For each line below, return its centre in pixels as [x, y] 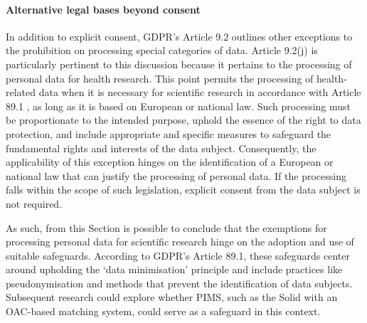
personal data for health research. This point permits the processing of [160, 78]
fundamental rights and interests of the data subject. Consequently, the [161, 148]
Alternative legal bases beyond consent [103, 9]
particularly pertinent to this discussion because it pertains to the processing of [179, 64]
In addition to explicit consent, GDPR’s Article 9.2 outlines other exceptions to [179, 36]
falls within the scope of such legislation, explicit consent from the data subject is [183, 190]
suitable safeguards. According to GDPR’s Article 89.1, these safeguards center [178, 255]
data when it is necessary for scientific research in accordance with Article [200, 92]
